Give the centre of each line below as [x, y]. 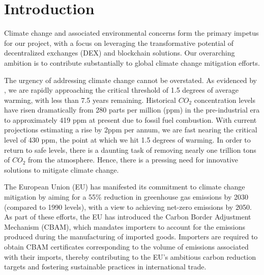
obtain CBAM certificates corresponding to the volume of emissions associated [126, 246]
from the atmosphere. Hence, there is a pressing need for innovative [133, 160]
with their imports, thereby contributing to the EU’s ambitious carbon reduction [130, 256]
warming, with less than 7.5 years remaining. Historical [90, 100]
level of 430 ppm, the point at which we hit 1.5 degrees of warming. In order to [127, 140]
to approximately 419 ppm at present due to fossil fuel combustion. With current [130, 119]
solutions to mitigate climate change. [62, 169]
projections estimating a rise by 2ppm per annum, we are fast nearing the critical [131, 130]
